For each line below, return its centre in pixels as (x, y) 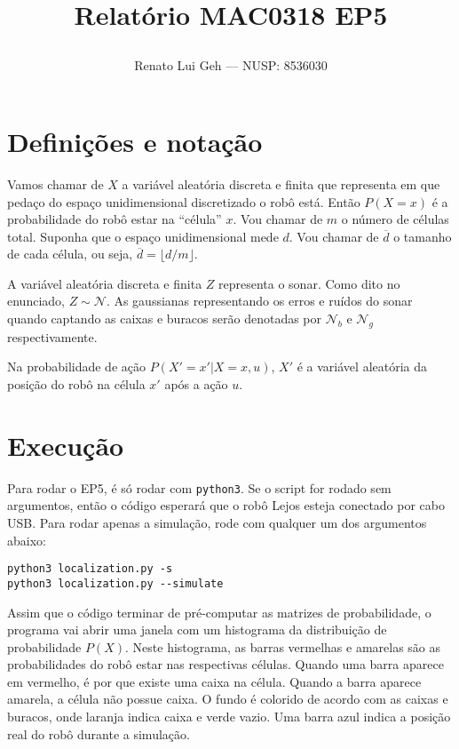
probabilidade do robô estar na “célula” (115, 219)
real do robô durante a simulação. (99, 733)
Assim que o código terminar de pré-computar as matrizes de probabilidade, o (219, 612)
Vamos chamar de (55, 183)
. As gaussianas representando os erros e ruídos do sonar (259, 301)
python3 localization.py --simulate (115, 583)
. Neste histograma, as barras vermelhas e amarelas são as (283, 646)
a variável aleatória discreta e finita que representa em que (281, 183)
